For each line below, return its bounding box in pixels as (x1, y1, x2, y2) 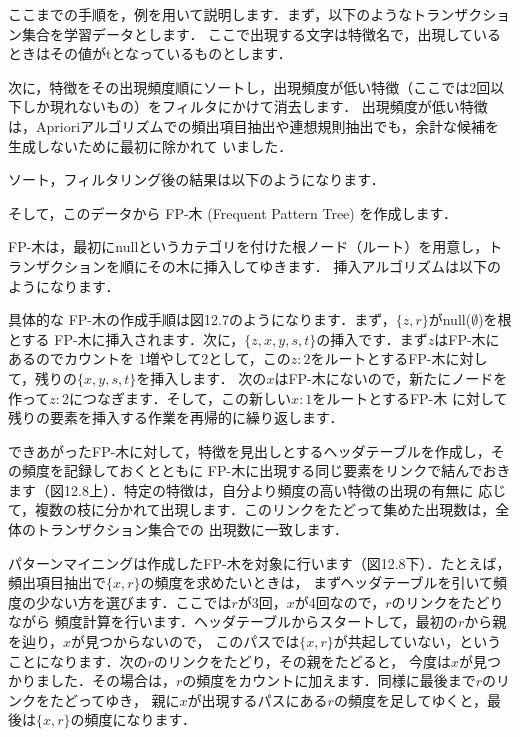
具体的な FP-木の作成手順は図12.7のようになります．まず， (8, 309, 396, 330)
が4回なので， (294, 591, 386, 612)
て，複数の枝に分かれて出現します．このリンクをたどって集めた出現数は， (8, 499, 496, 520)
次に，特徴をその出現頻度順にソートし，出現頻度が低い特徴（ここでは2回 (8, 76, 491, 97)
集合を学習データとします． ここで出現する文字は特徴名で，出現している (21, 23, 502, 44)
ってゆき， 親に (77, 689, 180, 710)
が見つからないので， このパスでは (71, 631, 300, 652)
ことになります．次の (8, 650, 148, 671)
